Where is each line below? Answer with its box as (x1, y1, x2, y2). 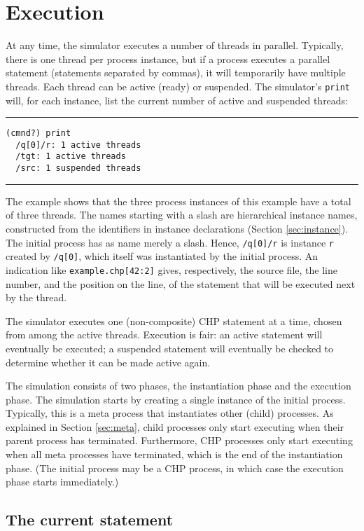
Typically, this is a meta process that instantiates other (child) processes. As (6, 406, 334, 420)
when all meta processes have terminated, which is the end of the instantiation (6, 447, 343, 462)
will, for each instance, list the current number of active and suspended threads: (6, 92, 349, 107)
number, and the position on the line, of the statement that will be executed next (6, 276, 356, 291)
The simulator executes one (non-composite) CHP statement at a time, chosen (6, 313, 342, 328)
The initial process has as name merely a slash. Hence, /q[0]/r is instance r (6, 235, 334, 249)
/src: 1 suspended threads (15, 163, 141, 174)
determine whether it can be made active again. (6, 354, 211, 369)
